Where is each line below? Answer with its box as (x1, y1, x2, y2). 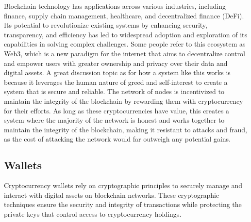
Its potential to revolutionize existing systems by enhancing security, (4, 20, 207, 30)
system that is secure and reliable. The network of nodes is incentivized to (4, 86, 224, 96)
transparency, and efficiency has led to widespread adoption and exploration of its (4, 29, 248, 39)
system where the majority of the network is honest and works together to (4, 115, 225, 125)
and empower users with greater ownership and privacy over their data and (4, 58, 228, 68)
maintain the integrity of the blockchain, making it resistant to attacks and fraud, (4, 124, 247, 134)
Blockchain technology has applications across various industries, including (4, 1, 226, 11)
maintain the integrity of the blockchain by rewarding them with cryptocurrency (4, 95, 243, 106)
